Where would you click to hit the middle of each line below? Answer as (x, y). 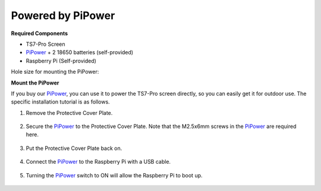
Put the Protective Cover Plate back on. (74, 148)
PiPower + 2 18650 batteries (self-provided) (80, 52)
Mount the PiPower (35, 83)
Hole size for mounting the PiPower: (55, 72)
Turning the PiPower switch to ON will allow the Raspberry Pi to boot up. (114, 175)
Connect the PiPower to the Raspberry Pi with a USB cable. (98, 162)
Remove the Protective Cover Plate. (69, 112)
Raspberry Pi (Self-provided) (61, 61)
